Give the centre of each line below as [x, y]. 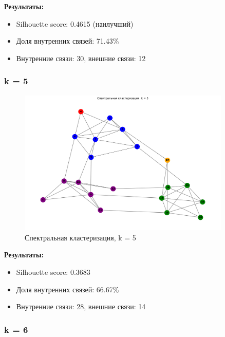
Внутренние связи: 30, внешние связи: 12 [81, 58]
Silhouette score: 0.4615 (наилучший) [75, 23]
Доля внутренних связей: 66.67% [68, 289]
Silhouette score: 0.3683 [53, 272]
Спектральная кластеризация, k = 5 [80, 237]
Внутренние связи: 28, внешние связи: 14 [81, 306]
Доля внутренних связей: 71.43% [68, 41]
